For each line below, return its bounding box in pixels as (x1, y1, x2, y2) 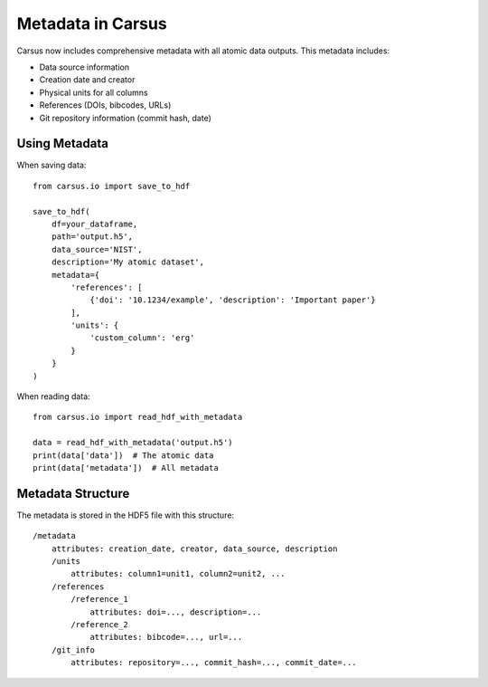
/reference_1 (70, 594, 128, 605)
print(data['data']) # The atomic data (33, 450, 214, 461)
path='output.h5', (51, 232, 134, 242)
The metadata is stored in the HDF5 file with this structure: (16, 510, 235, 520)
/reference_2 (70, 620, 128, 630)
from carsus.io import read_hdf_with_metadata (33, 412, 243, 423)
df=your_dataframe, (51, 218, 138, 229)
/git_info (51, 644, 95, 655)
